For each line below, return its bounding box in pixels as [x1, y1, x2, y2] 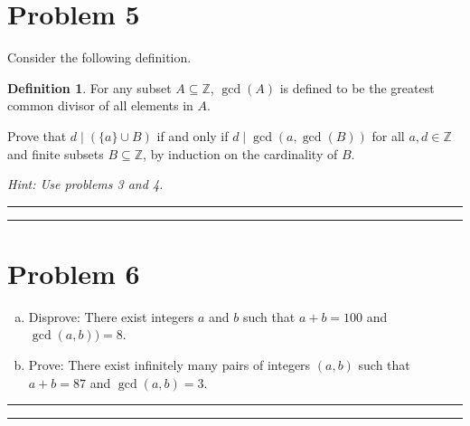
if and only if [156, 126, 229, 145]
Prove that [7, 126, 67, 145]
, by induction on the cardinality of [143, 144, 338, 163]
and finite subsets [7, 144, 104, 163]
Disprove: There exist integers [28, 307, 194, 326]
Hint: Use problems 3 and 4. [7, 175, 164, 194]
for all [371, 126, 405, 145]
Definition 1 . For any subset [7, 78, 172, 97]
